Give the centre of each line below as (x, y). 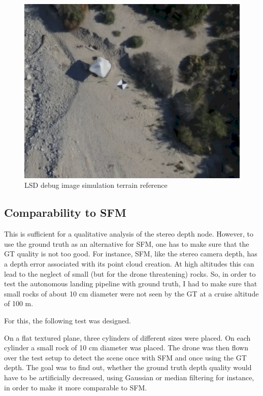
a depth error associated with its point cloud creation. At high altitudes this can (129, 264)
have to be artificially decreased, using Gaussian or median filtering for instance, (129, 377)
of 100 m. (19, 303)
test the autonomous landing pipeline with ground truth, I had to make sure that (131, 284)
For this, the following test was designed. (68, 320)
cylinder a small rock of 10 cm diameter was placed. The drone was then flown (126, 348)
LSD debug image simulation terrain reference (96, 185)
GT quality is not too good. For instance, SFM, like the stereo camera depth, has (131, 254)
